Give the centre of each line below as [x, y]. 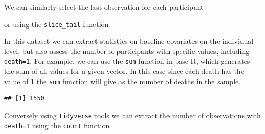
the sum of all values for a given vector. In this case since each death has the [124, 71]
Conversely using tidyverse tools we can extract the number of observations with [132, 115]
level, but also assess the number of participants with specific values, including [127, 51]
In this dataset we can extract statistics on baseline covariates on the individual [129, 41]
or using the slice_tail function [56, 24]
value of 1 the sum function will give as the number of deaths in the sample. [123, 81]
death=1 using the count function [57, 125]
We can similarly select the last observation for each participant [104, 7]
